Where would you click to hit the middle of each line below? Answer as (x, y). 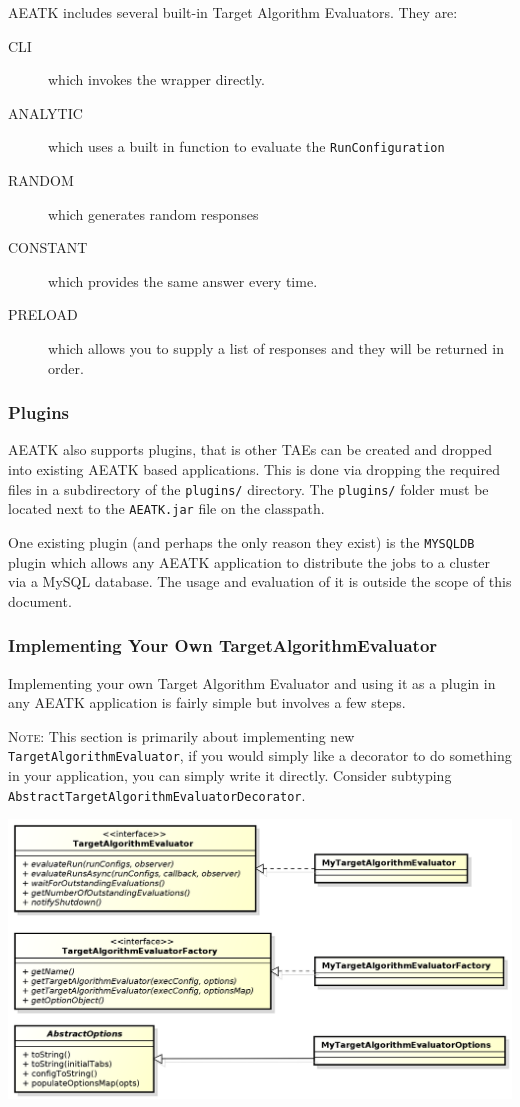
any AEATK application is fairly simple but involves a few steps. (207, 702)
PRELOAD (43, 314)
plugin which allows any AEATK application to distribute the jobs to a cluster (249, 561)
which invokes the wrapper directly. (156, 79)
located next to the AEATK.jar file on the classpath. (166, 508)
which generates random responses (153, 213)
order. (66, 367)
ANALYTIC (45, 112)
